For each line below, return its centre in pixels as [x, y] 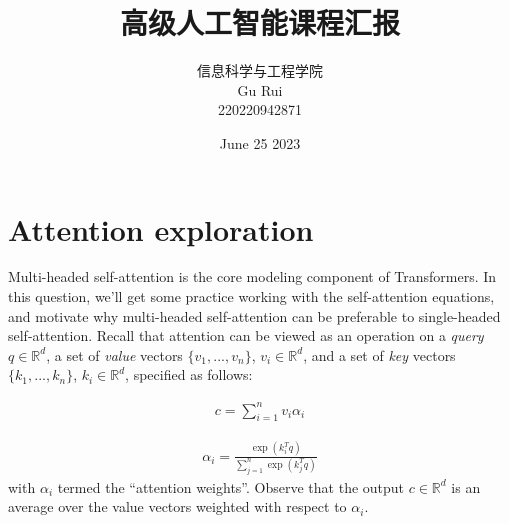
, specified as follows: [189, 374]
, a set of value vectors [114, 354]
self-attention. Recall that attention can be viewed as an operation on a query [246, 335]
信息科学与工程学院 [260, 70]
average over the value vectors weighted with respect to [177, 506]
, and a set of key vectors [379, 354]
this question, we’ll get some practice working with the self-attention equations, [251, 296]
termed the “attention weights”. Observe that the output [231, 486]
